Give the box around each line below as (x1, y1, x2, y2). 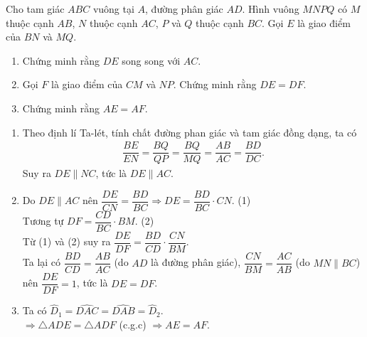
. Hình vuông (242, 1, 299, 16)
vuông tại (92, 1, 134, 16)
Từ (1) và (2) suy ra (22, 234, 111, 249)
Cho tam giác (6, 1, 65, 16)
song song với (122, 53, 181, 68)
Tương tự (22, 213, 64, 228)
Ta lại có (22, 255, 61, 269)
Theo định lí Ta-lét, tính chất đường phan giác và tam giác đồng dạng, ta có (22, 124, 357, 139)
